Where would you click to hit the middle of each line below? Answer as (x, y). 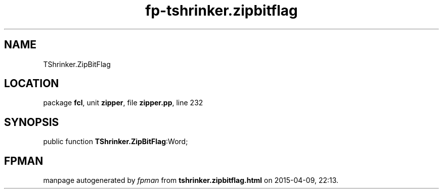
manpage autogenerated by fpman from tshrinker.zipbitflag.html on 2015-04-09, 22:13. (191, 180)
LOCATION (32, 84)
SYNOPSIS (32, 122)
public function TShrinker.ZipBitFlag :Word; (116, 142)
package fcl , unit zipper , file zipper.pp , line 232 (123, 103)
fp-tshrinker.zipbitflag (221, 11)
